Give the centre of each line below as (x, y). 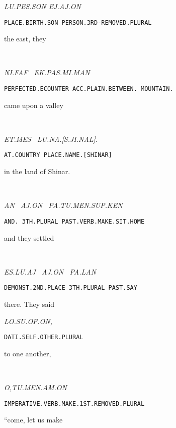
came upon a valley (34, 105)
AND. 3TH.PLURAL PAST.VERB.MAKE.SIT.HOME (74, 221)
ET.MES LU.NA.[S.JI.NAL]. (51, 139)
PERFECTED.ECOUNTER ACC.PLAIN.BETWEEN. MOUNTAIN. (89, 89)
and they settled (29, 237)
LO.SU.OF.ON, (28, 321)
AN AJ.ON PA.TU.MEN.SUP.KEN (63, 205)
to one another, (28, 353)
